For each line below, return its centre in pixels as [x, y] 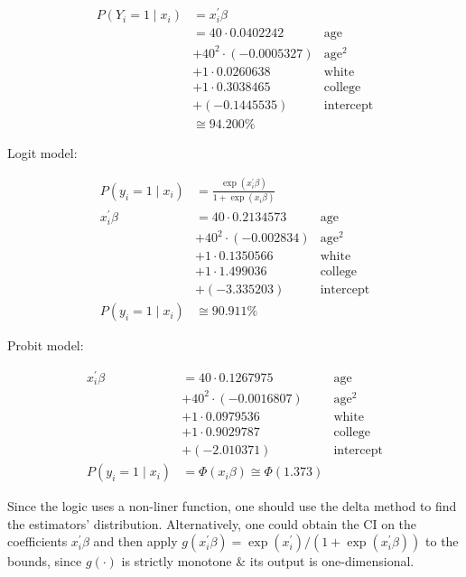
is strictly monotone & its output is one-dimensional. [268, 561]
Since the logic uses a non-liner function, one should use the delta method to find [232, 506]
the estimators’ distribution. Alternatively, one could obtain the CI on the [212, 523]
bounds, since [45, 561]
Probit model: [46, 345]
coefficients [37, 541]
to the [442, 541]
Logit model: [42, 152]
